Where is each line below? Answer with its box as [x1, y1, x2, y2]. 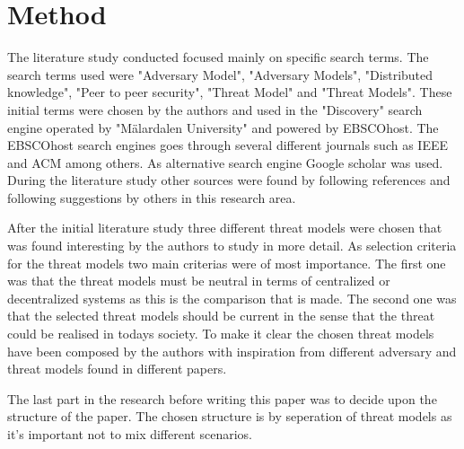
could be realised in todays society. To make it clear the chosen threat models [7, 324, 434, 343]
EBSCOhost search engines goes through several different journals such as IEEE [7, 136, 448, 154]
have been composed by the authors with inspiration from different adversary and [7, 341, 457, 360]
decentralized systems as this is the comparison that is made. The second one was [7, 288, 457, 307]
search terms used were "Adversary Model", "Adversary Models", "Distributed [7, 65, 433, 84]
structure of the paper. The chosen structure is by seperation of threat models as [7, 407, 452, 426]
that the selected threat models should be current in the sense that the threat [7, 306, 435, 325]
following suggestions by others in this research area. [7, 188, 296, 207]
